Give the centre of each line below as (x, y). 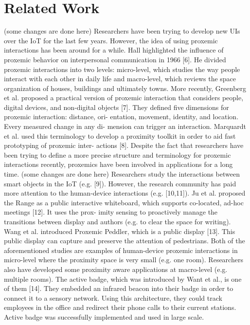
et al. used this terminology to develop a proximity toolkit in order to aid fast (120, 135)
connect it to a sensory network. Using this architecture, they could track (113, 298)
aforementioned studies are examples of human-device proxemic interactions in (121, 250)
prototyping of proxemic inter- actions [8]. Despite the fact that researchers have (124, 145)
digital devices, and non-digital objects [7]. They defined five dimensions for (116, 107)
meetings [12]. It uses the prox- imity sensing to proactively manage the (111, 212)
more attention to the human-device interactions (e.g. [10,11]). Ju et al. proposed (125, 193)
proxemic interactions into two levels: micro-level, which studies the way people (122, 69)
